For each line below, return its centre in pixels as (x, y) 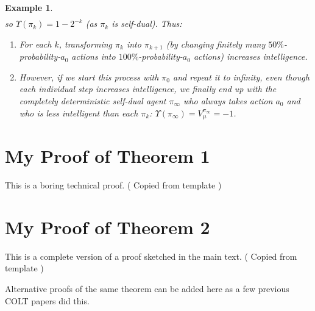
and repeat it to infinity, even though (241, 77)
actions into (94, 56)
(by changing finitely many (216, 44)
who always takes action (228, 100)
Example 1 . (29, 7)
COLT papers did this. (47, 300)
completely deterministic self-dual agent (93, 100)
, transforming (86, 44)
